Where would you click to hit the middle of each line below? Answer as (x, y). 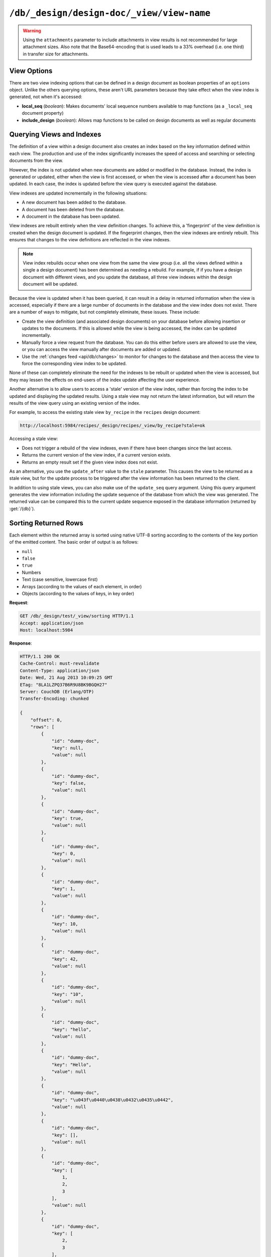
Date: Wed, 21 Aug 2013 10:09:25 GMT (66, 678)
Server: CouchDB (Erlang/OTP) (57, 692)
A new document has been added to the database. (74, 202)
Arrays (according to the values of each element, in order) (82, 586)
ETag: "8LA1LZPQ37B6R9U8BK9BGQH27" (63, 685)
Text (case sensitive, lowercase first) (60, 579)
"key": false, (69, 783)
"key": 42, (65, 959)
